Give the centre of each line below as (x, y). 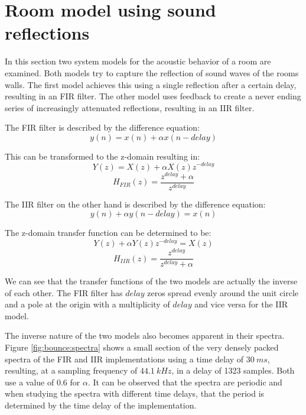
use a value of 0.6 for (43, 382)
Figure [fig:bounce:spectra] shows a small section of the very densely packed (142, 347)
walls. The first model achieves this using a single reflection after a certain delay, (151, 84)
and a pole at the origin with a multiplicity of (87, 304)
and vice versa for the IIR (241, 304)
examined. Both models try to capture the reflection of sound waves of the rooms (152, 72)
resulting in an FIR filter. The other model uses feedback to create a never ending (153, 96)
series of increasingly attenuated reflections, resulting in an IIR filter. (130, 107)
